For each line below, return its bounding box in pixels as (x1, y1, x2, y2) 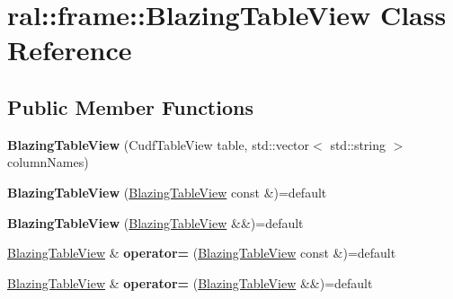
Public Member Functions (7, 92, 253, 120)
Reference (7, 31, 132, 68)
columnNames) (7, 153, 89, 171)
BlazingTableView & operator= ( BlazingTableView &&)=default (7, 273, 373, 292)
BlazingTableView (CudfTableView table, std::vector (7, 135, 310, 154)
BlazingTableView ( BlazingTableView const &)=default (7, 182, 327, 201)
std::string (330, 135, 386, 154)
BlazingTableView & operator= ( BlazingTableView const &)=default (7, 243, 396, 262)
